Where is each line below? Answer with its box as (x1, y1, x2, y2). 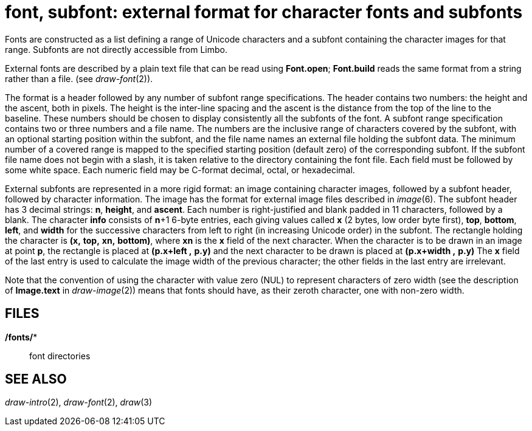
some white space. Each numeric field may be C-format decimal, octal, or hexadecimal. (5, 164, 355, 175)
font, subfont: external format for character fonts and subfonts (5, 2, 523, 22)
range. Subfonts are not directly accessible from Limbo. (5, 44, 227, 55)
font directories (29, 350, 91, 361)
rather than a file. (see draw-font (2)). (5, 73, 153, 84)
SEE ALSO (5, 371, 67, 387)
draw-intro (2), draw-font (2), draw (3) (5, 397, 153, 408)
